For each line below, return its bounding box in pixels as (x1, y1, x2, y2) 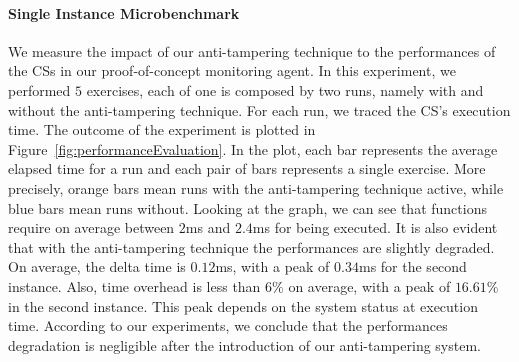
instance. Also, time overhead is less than (8, 275, 261, 296)
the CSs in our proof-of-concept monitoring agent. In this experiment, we (8, 60, 456, 81)
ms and (185, 217, 231, 238)
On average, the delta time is (8, 256, 186, 277)
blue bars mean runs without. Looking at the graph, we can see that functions (8, 197, 487, 218)
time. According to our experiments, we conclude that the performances (8, 315, 448, 336)
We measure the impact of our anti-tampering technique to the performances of (8, 40, 496, 61)
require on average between (8, 217, 175, 238)
